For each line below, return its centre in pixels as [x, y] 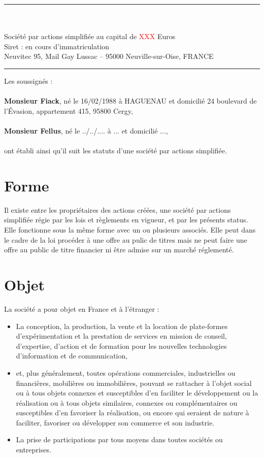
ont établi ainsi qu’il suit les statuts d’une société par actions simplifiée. [115, 151]
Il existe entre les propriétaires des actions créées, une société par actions [118, 209]
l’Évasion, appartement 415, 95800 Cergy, [69, 110]
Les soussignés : [28, 80]
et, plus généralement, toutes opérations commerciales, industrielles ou [126, 372]
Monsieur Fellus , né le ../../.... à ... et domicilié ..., [86, 130]
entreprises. [34, 450]
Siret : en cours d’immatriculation [57, 46]
